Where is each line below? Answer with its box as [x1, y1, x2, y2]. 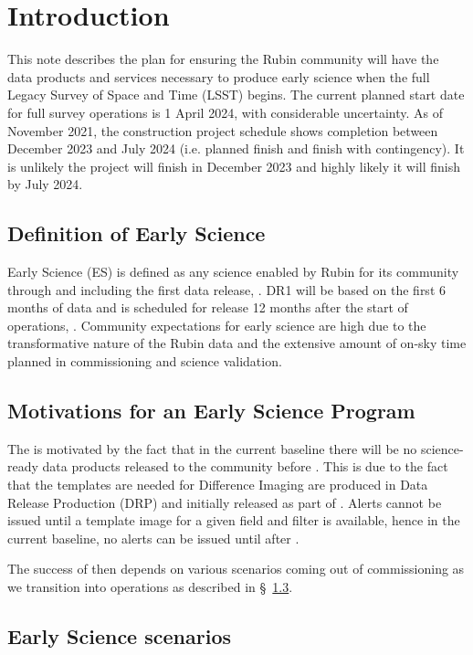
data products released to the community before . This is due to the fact [42, 457, 448, 476]
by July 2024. [7, 174, 83, 194]
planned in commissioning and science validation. [7, 352, 282, 371]
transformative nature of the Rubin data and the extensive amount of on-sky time [7, 333, 467, 353]
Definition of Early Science [7, 219, 266, 248]
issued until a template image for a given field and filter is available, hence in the [7, 511, 460, 530]
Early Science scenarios [7, 621, 231, 650]
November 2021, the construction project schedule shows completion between [7, 121, 438, 140]
